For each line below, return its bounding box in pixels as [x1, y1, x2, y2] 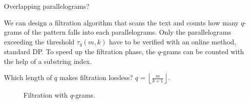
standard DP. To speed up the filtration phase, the [4, 46, 156, 57]
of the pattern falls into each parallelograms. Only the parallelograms [24, 27, 231, 37]
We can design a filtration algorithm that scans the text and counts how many [4, 17, 239, 27]
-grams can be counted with [161, 46, 244, 57]
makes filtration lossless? [59, 72, 133, 82]
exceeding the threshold [4, 36, 75, 46]
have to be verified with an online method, [109, 36, 236, 46]
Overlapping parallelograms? [4, 1, 89, 11]
